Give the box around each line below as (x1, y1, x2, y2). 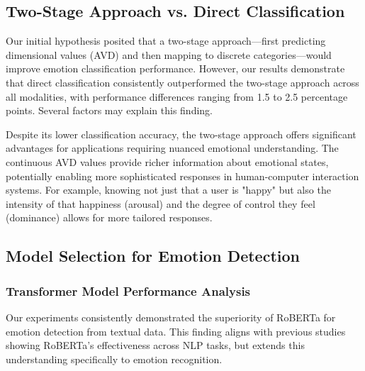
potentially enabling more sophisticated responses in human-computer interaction (6, 168, 359, 183)
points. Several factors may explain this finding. (6, 103, 213, 118)
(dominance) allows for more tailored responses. (6, 210, 213, 225)
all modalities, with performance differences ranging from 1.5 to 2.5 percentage (6, 89, 348, 104)
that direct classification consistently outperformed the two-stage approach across (6, 74, 359, 89)
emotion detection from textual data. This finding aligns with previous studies (6, 323, 346, 338)
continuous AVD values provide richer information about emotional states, (6, 154, 329, 169)
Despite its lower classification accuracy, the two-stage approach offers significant (6, 126, 356, 141)
